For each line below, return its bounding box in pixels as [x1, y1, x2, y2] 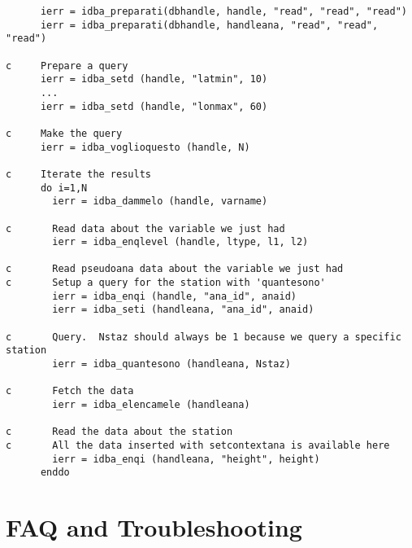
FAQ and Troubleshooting [6, 511, 302, 544]
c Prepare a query [6, 59, 128, 72]
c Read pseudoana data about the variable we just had [6, 263, 344, 275]
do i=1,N [40, 182, 88, 194]
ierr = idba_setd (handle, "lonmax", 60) [40, 100, 268, 112]
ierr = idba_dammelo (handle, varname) [52, 195, 268, 208]
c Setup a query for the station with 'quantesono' [6, 277, 326, 289]
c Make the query [6, 127, 123, 139]
